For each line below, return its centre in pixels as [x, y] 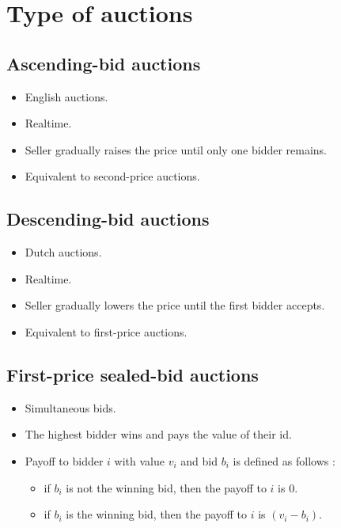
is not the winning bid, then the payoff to [166, 487]
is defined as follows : [284, 460]
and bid [199, 460]
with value [139, 460]
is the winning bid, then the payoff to [157, 514]
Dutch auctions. [63, 252]
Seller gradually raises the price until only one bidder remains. [176, 149]
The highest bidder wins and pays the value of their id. [158, 434]
